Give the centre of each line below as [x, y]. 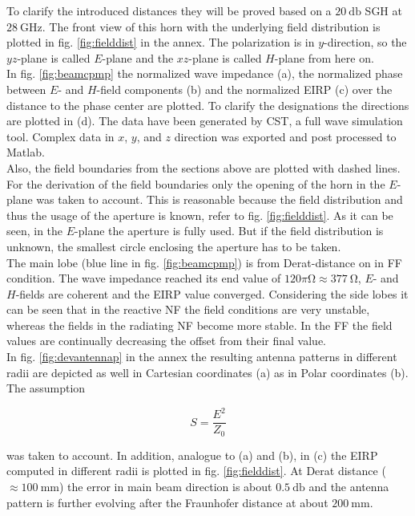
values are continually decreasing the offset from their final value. [166, 341]
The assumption [46, 388]
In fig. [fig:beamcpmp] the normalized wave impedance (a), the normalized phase [205, 73]
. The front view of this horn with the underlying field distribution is [211, 26]
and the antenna [349, 487]
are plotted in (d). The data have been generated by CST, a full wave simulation [205, 121]
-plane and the [138, 57]
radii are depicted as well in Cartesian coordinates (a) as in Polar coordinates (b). [207, 372]
